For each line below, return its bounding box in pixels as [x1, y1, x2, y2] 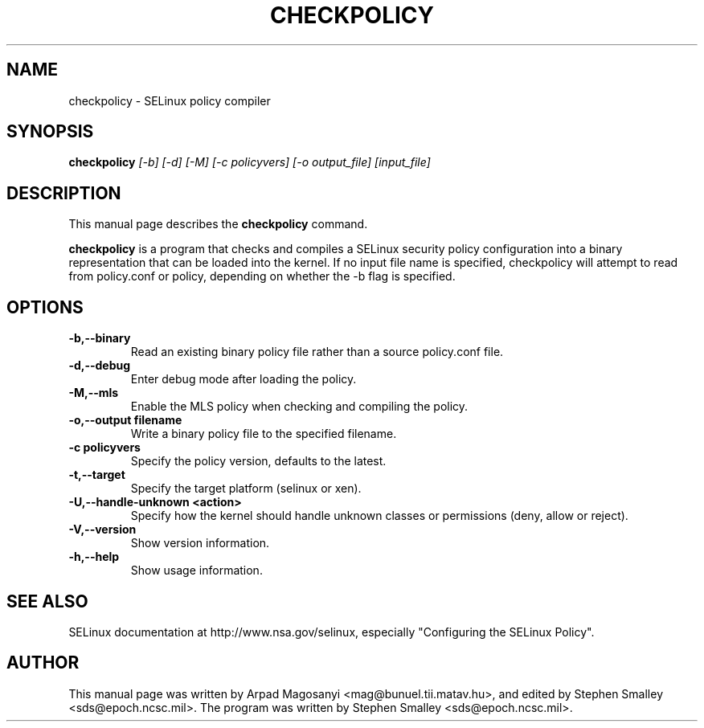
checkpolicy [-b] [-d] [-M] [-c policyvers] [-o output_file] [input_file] [68, 155, 431, 170]
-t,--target [68, 468, 125, 482]
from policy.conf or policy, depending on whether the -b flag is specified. [68, 269, 456, 284]
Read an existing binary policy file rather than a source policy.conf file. [130, 345, 504, 359]
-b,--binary [68, 331, 131, 346]
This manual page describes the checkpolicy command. [68, 217, 368, 231]
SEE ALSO [6, 591, 88, 611]
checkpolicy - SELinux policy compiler [68, 93, 271, 108]
